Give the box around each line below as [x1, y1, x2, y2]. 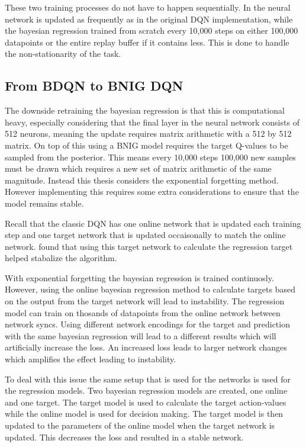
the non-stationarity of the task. [5, 47, 121, 60]
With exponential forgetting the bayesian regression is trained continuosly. [5, 271, 274, 284]
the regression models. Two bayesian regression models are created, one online [5, 384, 288, 397]
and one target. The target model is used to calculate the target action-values [5, 395, 286, 408]
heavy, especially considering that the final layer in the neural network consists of [5, 115, 299, 128]
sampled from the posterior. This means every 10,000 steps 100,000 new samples [5, 150, 296, 163]
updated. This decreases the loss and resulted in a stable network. [5, 430, 244, 443]
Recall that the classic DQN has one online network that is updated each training [5, 217, 301, 229]
